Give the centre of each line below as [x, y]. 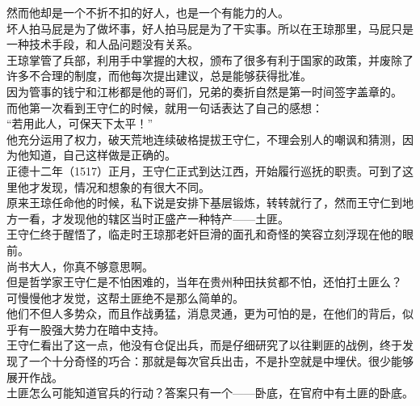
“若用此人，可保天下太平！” [80, 123]
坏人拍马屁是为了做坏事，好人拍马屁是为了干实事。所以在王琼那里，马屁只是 [210, 28]
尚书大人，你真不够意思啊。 [80, 266]
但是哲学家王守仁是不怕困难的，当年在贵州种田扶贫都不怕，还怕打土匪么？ [204, 282]
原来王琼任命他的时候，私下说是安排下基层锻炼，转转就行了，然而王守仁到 [204, 203]
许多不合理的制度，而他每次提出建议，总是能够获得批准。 [159, 76]
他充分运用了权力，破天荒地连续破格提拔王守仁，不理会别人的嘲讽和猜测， [204, 139]
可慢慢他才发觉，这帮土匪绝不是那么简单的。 [125, 297]
